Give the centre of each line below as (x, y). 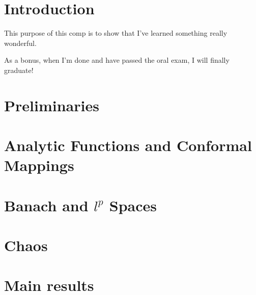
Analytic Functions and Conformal (128, 145)
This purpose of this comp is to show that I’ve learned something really (116, 33)
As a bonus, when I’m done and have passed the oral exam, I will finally (117, 60)
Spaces (133, 205)
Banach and (46, 205)
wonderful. (20, 43)
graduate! (19, 70)
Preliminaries (52, 105)
